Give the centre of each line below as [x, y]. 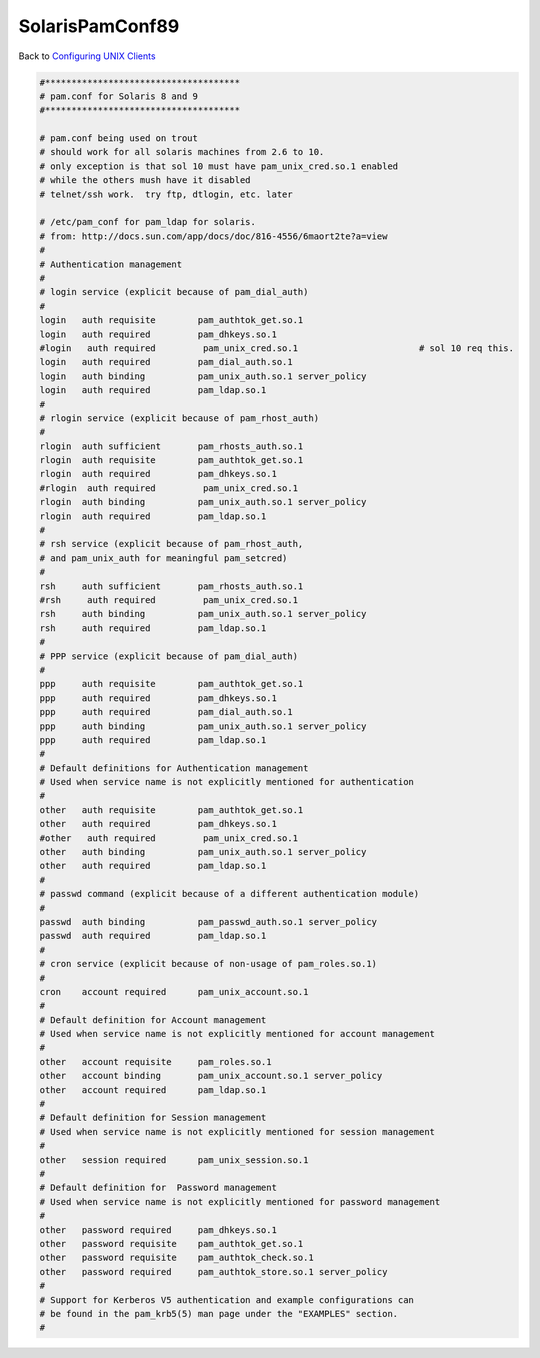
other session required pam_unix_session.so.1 [174, 1159]
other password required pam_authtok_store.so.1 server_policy [213, 1271]
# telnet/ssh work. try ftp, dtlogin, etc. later [166, 194]
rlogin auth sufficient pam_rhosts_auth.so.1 [171, 446]
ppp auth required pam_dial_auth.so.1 [166, 712]
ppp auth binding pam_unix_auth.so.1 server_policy [203, 726]
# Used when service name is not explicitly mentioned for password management [240, 1201]
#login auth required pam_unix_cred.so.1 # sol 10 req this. [277, 348]
